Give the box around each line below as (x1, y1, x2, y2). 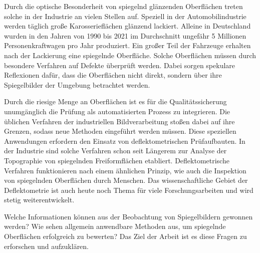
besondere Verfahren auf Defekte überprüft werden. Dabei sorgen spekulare (4, 60, 235, 70)
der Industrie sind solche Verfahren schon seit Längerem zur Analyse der (4, 145, 227, 156)
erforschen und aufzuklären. (4, 240, 89, 251)
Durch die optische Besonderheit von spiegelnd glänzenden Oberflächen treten (4, 1, 243, 11)
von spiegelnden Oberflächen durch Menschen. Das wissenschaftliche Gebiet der (4, 175, 248, 185)
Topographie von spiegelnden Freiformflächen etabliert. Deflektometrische (4, 155, 229, 165)
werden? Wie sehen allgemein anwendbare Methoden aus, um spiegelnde (4, 221, 226, 231)
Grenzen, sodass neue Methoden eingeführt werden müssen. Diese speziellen (4, 126, 236, 136)
